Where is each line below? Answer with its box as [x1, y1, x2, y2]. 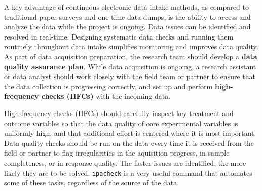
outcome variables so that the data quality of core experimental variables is [4, 118, 238, 128]
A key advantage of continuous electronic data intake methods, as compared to [4, 2, 249, 12]
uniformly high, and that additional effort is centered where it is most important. [4, 128, 256, 138]
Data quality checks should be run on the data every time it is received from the [4, 137, 254, 148]
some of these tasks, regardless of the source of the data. [4, 177, 179, 188]
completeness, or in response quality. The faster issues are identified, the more [4, 157, 246, 168]
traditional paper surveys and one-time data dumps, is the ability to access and [4, 11, 251, 22]
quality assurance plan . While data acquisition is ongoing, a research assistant [4, 61, 256, 71]
